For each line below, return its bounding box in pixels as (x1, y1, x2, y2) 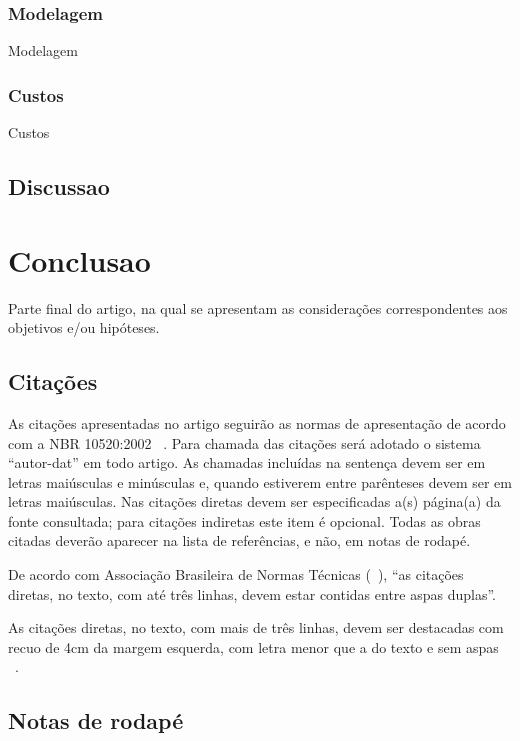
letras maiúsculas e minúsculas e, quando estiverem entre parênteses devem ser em (8, 471, 512, 492)
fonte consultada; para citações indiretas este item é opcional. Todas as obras (8, 510, 481, 531)
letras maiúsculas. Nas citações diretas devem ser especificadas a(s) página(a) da (8, 491, 501, 512)
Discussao (8, 171, 110, 202)
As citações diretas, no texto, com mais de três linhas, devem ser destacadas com (8, 617, 504, 638)
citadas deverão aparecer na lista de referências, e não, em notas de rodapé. (8, 530, 471, 551)
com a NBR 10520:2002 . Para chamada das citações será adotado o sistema (8, 432, 481, 453)
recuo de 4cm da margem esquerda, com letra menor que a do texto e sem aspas (8, 636, 499, 657)
